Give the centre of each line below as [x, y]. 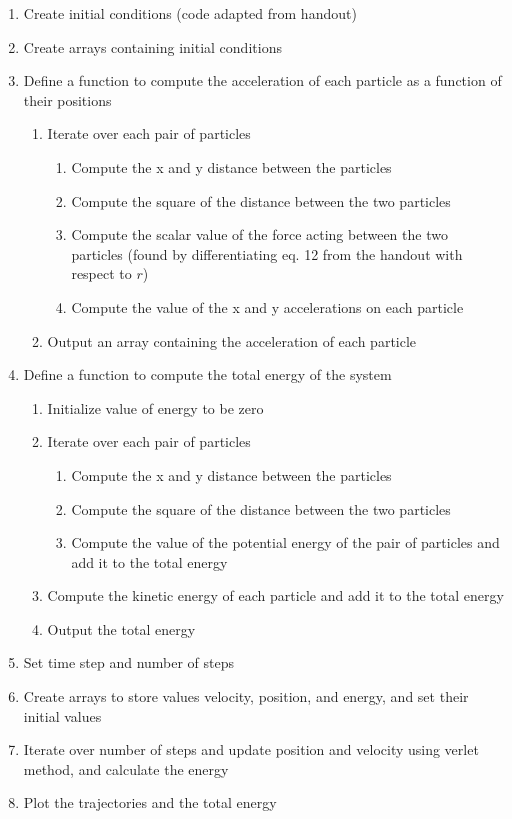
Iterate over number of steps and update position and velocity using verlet [251, 749]
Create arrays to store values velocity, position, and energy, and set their [246, 696]
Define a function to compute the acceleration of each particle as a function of [262, 80]
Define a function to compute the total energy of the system [207, 374]
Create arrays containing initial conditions [152, 46]
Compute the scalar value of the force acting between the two [259, 234]
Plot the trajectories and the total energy [150, 802]
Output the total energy [121, 628]
